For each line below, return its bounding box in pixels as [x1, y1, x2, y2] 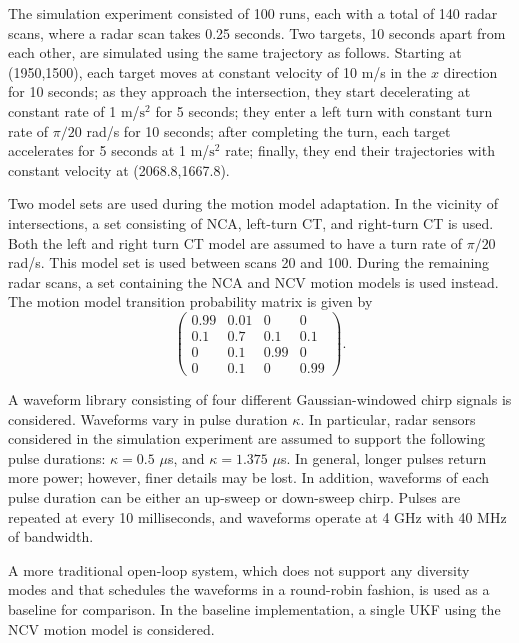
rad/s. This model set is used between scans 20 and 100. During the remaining [8, 252, 490, 273]
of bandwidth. [8, 526, 94, 547]
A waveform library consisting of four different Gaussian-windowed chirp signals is [8, 389, 512, 410]
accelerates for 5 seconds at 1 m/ [8, 140, 210, 161]
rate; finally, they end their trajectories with [225, 140, 495, 161]
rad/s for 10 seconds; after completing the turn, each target [86, 120, 451, 141]
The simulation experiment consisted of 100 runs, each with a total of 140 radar [8, 3, 498, 23]
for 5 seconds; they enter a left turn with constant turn [155, 100, 493, 121]
